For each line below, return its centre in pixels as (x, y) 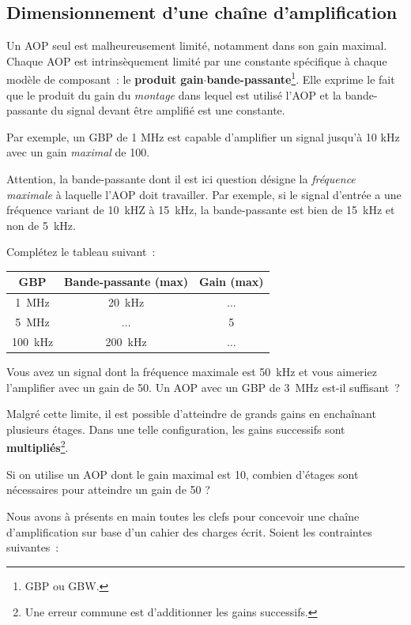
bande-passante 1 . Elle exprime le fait (301, 78)
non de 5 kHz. (41, 225)
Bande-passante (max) (126, 282)
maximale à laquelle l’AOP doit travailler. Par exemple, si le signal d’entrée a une (204, 194)
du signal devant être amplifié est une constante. (168, 110)
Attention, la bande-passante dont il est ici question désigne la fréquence (181, 179)
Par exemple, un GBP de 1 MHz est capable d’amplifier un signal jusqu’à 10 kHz (203, 136)
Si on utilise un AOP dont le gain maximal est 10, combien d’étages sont (183, 474)
